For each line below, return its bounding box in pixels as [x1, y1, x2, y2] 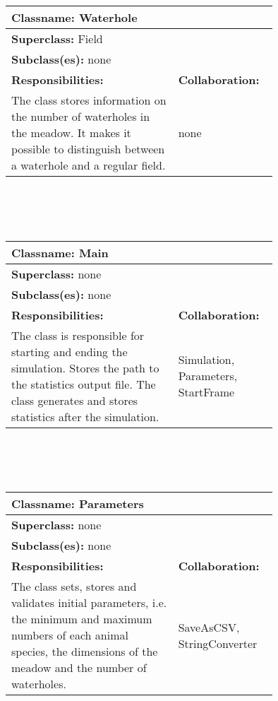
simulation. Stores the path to [11, 359, 159, 376]
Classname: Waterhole [11, 8, 138, 25]
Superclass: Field [11, 30, 103, 47]
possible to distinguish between [11, 140, 165, 157]
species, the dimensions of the [11, 643, 158, 660]
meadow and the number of [11, 659, 147, 676]
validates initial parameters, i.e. [11, 594, 167, 611]
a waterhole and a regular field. [11, 156, 166, 173]
